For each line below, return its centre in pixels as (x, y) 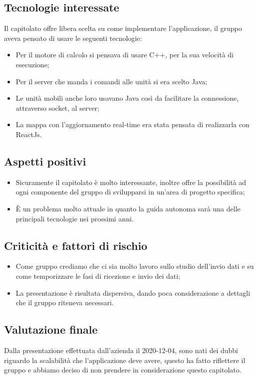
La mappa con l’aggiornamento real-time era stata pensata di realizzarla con (132, 124)
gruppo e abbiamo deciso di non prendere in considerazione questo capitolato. (123, 370)
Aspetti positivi (45, 161)
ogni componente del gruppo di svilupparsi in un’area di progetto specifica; (130, 192)
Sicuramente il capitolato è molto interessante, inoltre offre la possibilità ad (131, 182)
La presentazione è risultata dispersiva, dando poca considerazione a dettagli (133, 292)
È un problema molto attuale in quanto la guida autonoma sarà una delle (128, 208)
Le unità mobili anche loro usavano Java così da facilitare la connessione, (127, 98)
